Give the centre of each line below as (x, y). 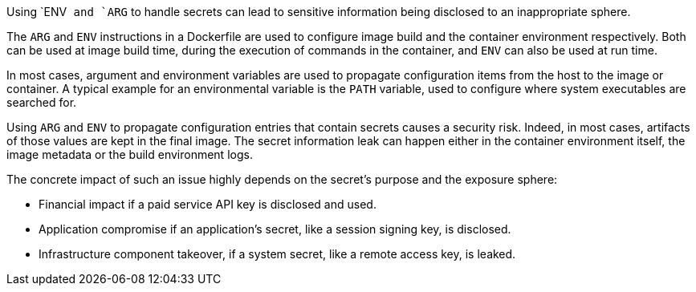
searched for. (42, 102)
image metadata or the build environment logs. (130, 154)
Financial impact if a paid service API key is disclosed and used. (208, 204)
